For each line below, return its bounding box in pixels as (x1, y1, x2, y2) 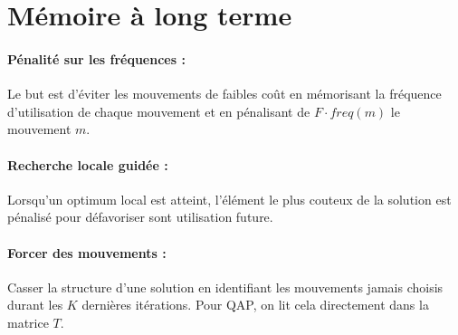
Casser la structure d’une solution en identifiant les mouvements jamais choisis (7, 277, 444, 296)
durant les (7, 295, 63, 314)
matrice (7, 312, 49, 331)
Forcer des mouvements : (7, 243, 167, 262)
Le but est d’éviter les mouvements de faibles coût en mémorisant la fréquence (7, 84, 442, 103)
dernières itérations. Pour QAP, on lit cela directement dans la (81, 295, 429, 314)
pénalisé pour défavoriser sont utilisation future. (7, 207, 273, 226)
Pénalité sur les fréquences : (7, 49, 186, 68)
